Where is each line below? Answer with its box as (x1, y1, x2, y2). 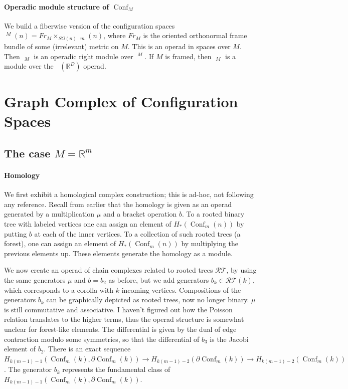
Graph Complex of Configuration (4, 91, 238, 112)
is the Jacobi (210, 333, 249, 344)
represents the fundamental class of (62, 364, 170, 374)
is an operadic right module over (34, 51, 133, 61)
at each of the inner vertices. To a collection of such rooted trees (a (34, 228, 241, 239)
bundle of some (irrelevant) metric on (4, 41, 119, 51)
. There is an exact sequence (44, 343, 131, 354)
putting (4, 228, 27, 239)
